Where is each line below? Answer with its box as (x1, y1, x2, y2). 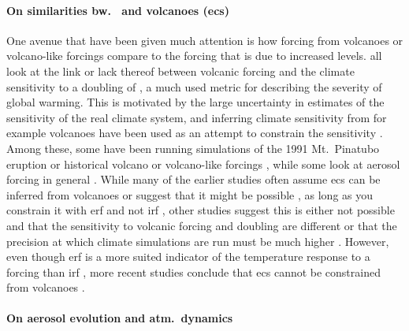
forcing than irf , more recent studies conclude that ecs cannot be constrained (6, 263, 381, 280)
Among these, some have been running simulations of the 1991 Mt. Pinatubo (6, 139, 380, 156)
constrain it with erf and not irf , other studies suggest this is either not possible (6, 202, 395, 218)
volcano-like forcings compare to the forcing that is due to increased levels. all (6, 47, 382, 64)
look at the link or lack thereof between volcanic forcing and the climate (6, 62, 355, 79)
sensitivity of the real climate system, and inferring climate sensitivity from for (6, 109, 387, 125)
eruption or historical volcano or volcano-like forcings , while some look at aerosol (6, 155, 400, 172)
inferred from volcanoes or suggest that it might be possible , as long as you (6, 186, 374, 203)
